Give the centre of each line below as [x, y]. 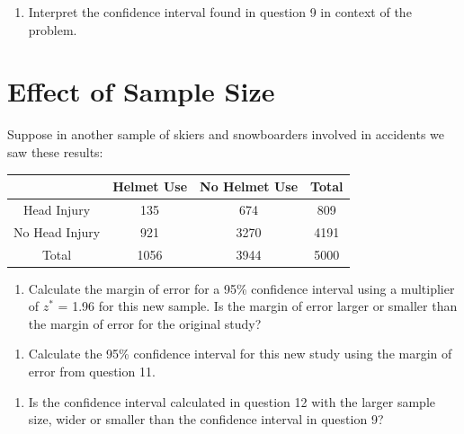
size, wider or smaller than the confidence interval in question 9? [206, 419]
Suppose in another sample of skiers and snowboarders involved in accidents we [226, 134]
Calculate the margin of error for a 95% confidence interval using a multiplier [241, 288]
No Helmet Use [249, 186]
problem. [53, 29]
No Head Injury [57, 231]
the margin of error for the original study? [145, 323]
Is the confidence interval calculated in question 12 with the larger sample [232, 401]
